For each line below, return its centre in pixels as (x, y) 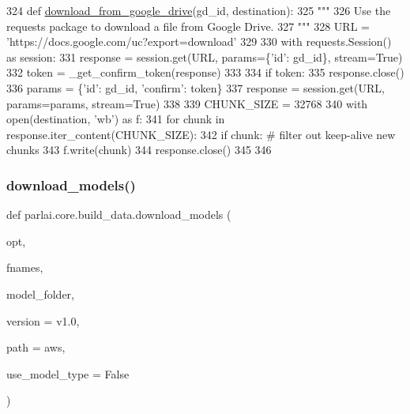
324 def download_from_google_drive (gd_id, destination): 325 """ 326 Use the (199, 10)
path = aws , (36, 347)
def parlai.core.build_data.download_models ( (119, 215)
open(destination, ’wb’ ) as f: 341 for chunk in (116, 119)
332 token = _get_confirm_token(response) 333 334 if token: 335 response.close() (205, 72)
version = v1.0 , (43, 320)
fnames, (25, 267)
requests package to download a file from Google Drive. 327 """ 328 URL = (188, 26)
